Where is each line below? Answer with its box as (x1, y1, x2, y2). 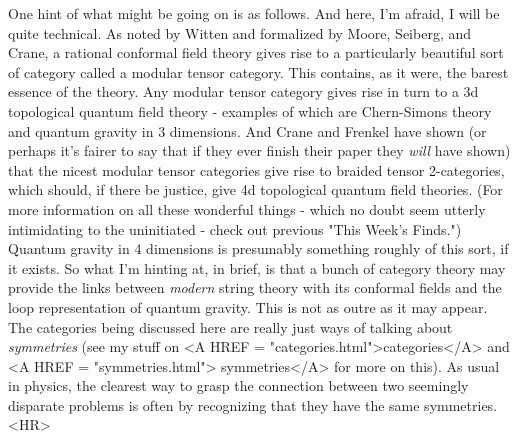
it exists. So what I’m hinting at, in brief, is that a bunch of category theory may (8, 257, 506, 278)
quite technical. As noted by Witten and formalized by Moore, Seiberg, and (8, 22, 472, 43)
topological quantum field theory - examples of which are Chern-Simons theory (8, 100, 492, 121)
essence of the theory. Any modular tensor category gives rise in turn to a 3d (8, 81, 479, 102)
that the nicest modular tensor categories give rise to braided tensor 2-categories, (8, 159, 505, 180)
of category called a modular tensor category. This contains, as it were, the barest (8, 61, 509, 82)
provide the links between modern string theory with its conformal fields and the (8, 277, 502, 298)
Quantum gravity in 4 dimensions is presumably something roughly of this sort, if (8, 238, 509, 259)
